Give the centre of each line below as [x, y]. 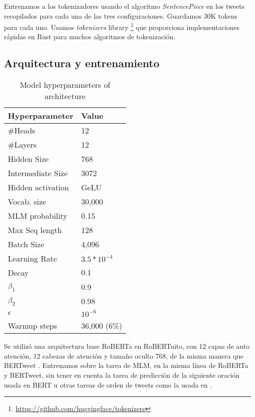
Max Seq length [35, 230]
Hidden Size [28, 159]
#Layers [22, 145]
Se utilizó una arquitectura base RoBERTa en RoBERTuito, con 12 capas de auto [127, 346]
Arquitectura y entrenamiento [82, 63]
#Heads [22, 130]
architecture [65, 96]
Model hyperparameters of [65, 85]
